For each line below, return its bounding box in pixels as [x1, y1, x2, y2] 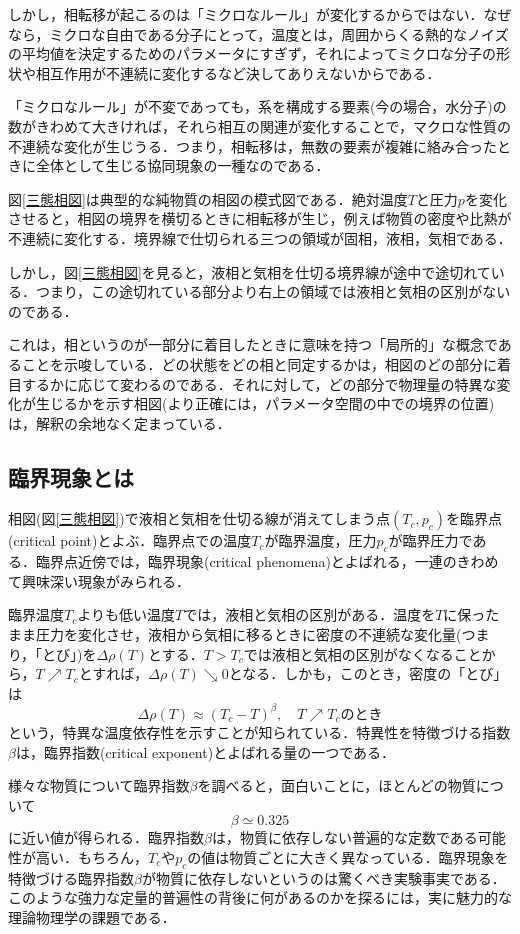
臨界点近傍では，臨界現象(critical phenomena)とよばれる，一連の [35, 551, 457, 572]
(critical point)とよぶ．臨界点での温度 [8, 530, 252, 551]
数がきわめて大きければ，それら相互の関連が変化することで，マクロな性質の [8, 115, 512, 136]
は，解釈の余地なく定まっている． [8, 412, 231, 433]
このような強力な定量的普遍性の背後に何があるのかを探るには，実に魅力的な [8, 887, 512, 908]
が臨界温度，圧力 [264, 530, 377, 551]
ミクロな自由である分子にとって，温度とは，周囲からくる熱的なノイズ [49, 23, 509, 44]
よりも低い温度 [77, 604, 175, 625]
